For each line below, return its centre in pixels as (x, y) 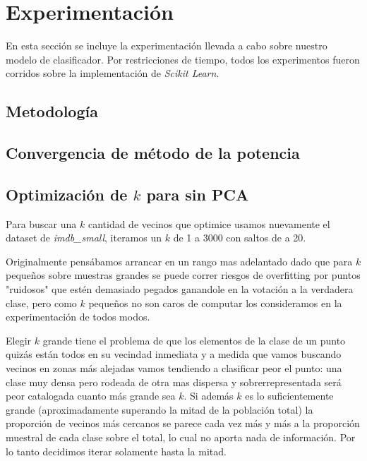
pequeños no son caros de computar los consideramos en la (215, 303)
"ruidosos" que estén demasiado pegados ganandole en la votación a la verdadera (180, 289)
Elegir (19, 340)
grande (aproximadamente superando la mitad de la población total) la (160, 409)
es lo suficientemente (289, 396)
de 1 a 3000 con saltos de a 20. (240, 238)
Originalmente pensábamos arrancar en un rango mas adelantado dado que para (179, 261)
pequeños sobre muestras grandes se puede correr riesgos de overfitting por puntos (183, 275)
